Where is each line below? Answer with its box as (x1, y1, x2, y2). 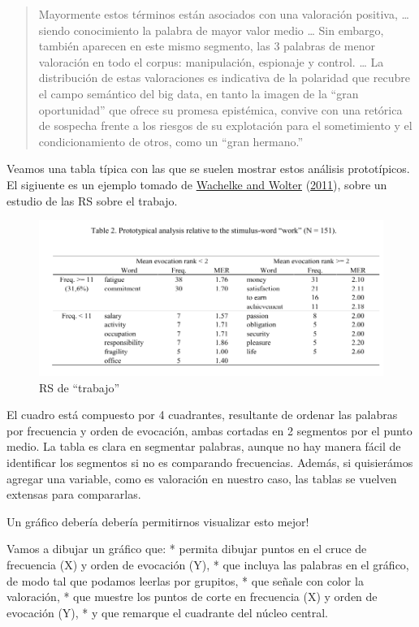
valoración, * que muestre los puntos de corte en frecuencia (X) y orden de (6, 588, 378, 605)
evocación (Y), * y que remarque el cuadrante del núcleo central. (6, 603, 329, 621)
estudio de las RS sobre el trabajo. (6, 192, 178, 209)
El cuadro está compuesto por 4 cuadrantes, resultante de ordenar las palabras (6, 406, 398, 423)
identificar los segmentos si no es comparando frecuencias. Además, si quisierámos (6, 454, 413, 471)
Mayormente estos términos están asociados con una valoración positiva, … (38, 6, 409, 22)
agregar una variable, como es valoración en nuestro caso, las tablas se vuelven (6, 469, 397, 486)
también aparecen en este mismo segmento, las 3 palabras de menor (38, 37, 375, 54)
